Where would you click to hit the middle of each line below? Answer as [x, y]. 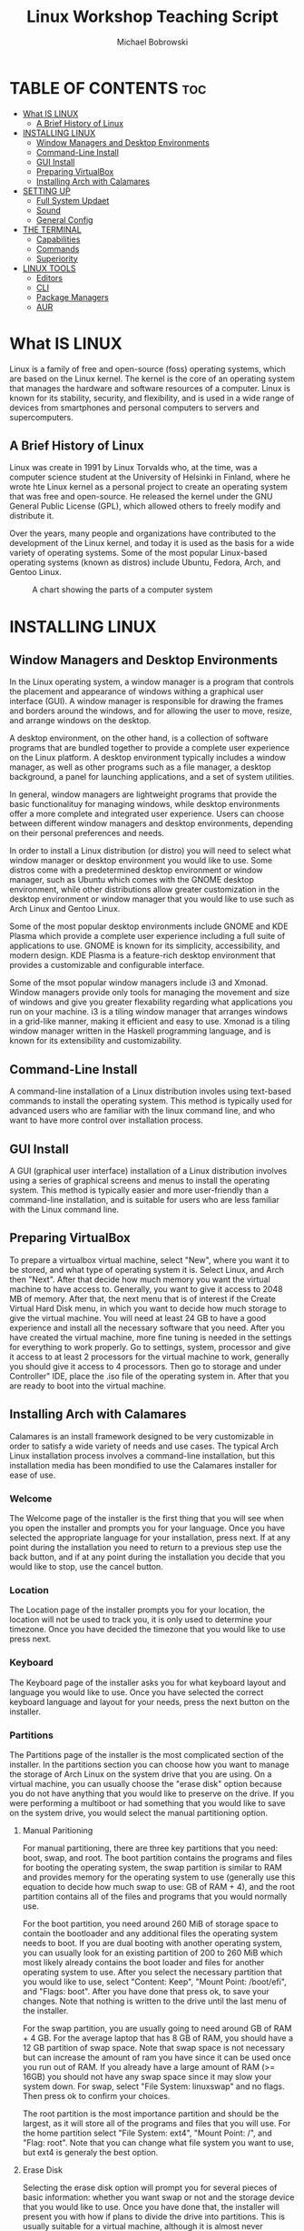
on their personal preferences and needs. [87, 833]
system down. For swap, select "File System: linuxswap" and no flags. [153, 2086]
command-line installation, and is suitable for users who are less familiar [144, 1200]
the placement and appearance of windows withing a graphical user [137, 692]
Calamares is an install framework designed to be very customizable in [142, 1436]
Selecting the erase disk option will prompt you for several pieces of [150, 2187]
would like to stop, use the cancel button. [86, 1566]
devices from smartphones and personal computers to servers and [135, 408]
